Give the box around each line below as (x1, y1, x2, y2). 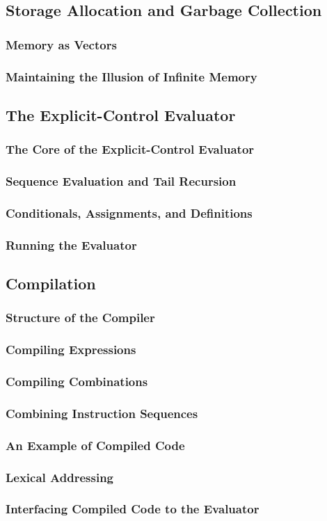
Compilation (6, 273, 96, 294)
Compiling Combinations (6, 373, 148, 390)
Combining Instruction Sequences (6, 404, 198, 422)
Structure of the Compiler (6, 309, 155, 326)
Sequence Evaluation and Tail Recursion (6, 173, 237, 190)
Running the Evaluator (6, 236, 137, 253)
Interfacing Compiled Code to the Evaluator (6, 500, 260, 518)
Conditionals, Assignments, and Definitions (6, 204, 253, 221)
